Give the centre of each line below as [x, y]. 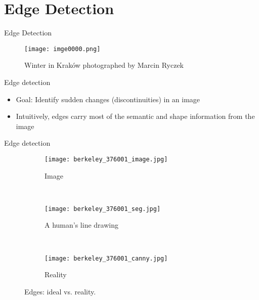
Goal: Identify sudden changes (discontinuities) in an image [108, 99]
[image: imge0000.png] [62, 49]
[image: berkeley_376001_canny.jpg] [106, 258]
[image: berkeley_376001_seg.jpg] [103, 209]
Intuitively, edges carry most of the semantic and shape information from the [135, 116]
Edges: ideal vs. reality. [60, 291]
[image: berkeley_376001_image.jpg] [106, 159]
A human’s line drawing [81, 225]
